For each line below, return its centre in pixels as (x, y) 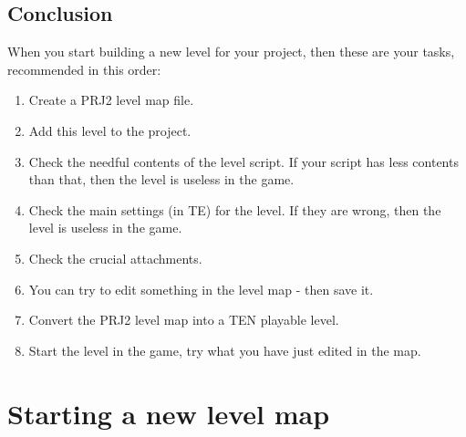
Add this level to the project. (110, 130)
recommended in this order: (84, 69)
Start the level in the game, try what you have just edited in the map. (225, 350)
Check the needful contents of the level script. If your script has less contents (243, 161)
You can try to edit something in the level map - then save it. (201, 289)
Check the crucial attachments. (115, 258)
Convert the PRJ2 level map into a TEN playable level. (184, 320)
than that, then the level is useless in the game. (161, 179)
